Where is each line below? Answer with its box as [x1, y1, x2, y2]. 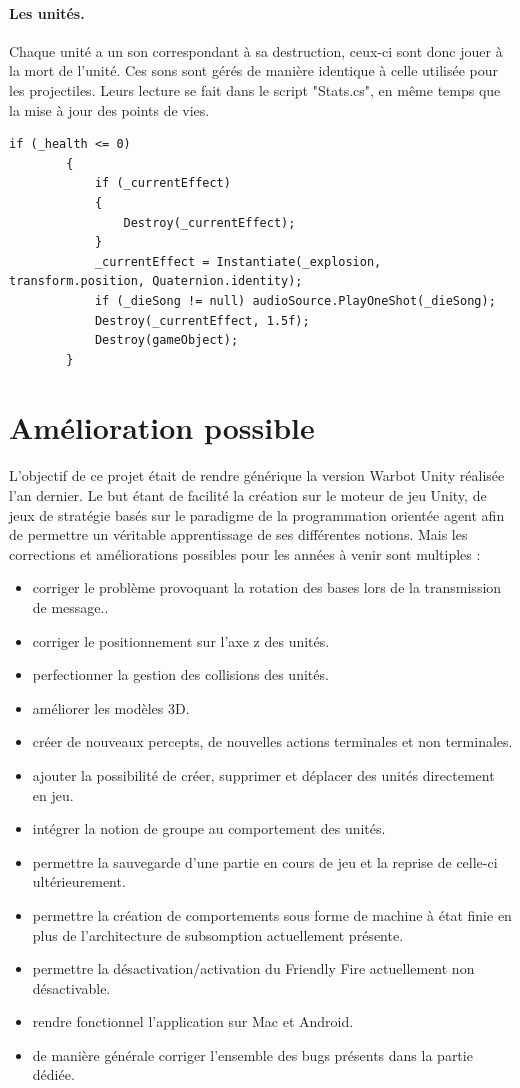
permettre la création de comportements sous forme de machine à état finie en [32, 904, 512, 925]
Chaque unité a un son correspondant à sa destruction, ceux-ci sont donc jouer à [9, 40, 503, 61]
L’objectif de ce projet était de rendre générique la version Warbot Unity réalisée [9, 465, 505, 486]
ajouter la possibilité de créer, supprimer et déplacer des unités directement [32, 764, 495, 785]
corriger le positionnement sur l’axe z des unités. [32, 630, 330, 651]
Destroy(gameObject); [94, 333, 239, 348]
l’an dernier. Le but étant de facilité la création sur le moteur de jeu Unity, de [9, 485, 487, 506]
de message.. [32, 596, 109, 617]
